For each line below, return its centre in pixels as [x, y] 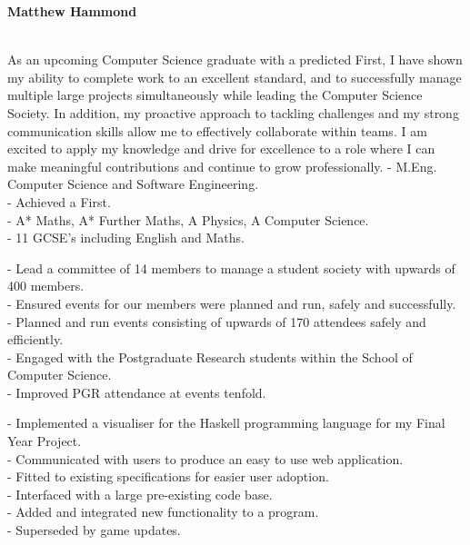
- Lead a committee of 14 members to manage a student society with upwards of [231, 268]
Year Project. [45, 441]
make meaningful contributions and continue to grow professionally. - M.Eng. [222, 166]
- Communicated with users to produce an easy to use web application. [205, 458]
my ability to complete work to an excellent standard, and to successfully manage [235, 77]
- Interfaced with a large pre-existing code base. [140, 494]
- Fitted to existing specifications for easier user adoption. [168, 476]
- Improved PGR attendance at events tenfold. [137, 392]
